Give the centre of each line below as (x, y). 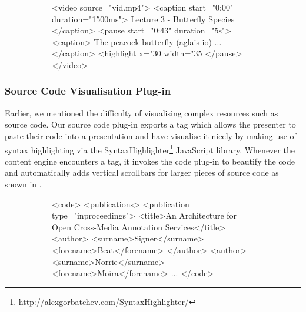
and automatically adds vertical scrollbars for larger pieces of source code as (142, 172)
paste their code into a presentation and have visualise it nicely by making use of (151, 135)
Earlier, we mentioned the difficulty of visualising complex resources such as (142, 113)
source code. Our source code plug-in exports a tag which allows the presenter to (150, 124)
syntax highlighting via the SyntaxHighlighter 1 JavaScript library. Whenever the (150, 149)
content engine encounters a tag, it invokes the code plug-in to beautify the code (150, 161)
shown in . (23, 184)
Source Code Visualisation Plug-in (88, 91)
